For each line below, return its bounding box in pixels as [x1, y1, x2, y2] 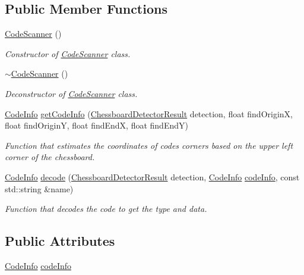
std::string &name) [5, 182, 74, 195]
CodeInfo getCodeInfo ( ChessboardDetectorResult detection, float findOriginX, [5, 107, 293, 120]
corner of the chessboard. [5, 151, 95, 163]
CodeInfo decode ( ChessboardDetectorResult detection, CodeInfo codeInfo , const [5, 170, 300, 183]
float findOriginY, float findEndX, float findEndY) [5, 119, 188, 132]
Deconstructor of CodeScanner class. [5, 87, 138, 99]
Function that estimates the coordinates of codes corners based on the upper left [5, 139, 293, 151]
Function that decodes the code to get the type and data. [5, 202, 207, 215]
